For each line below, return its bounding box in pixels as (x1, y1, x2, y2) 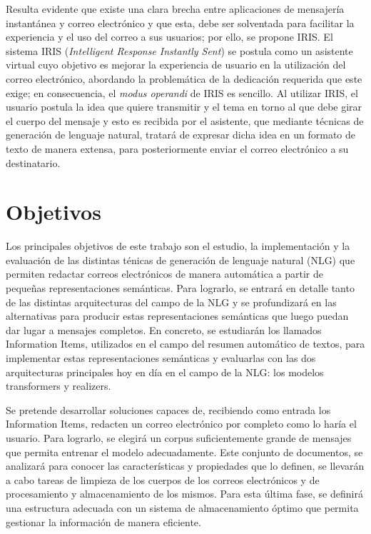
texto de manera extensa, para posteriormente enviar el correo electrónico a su (6, 141, 349, 156)
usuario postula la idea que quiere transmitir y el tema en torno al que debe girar (6, 99, 362, 114)
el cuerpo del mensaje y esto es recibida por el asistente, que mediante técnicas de (6, 113, 364, 128)
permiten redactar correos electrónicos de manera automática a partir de (6, 266, 323, 281)
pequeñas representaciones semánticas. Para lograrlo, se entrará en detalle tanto (6, 281, 355, 296)
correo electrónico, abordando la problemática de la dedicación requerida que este (6, 71, 362, 86)
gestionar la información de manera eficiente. (6, 514, 201, 529)
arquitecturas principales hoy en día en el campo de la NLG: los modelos (6, 364, 324, 379)
